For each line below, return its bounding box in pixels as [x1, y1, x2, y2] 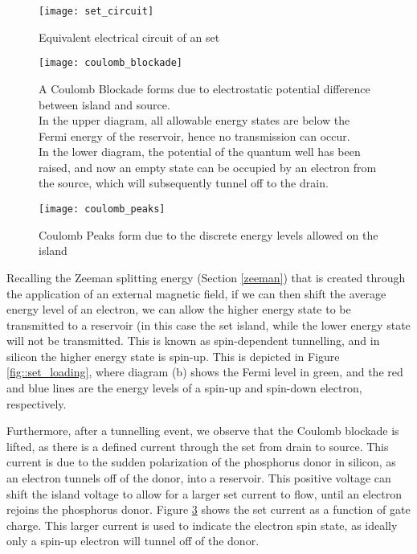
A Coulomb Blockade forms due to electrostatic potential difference [39, 80, 370, 96]
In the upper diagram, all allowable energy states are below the [39, 112, 350, 129]
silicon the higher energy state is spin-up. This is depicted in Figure [6, 347, 340, 364]
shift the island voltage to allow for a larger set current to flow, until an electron [6, 485, 403, 502]
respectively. [6, 395, 67, 412]
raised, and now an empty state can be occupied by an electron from [39, 158, 377, 175]
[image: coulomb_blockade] [39, 57, 182, 69]
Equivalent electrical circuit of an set [39, 28, 220, 45]
